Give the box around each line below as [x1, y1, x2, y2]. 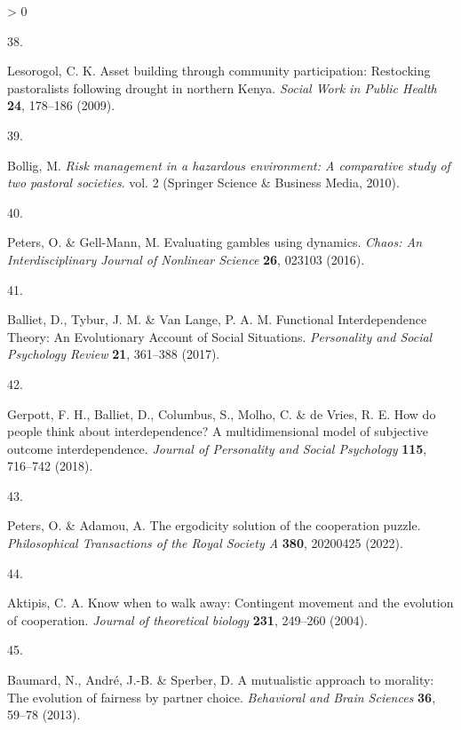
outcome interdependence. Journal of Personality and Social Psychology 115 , [7, 439, 427, 457]
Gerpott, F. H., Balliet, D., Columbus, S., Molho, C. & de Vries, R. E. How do [7, 404, 436, 423]
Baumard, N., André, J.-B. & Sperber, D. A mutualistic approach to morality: [7, 670, 434, 689]
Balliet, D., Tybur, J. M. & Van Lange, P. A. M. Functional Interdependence [7, 310, 427, 329]
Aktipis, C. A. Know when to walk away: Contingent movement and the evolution [7, 593, 454, 612]
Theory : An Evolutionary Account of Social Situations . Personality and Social [7, 327, 433, 345]
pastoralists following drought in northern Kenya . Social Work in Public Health [7, 78, 437, 97]
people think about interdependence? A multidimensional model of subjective [7, 422, 428, 440]
